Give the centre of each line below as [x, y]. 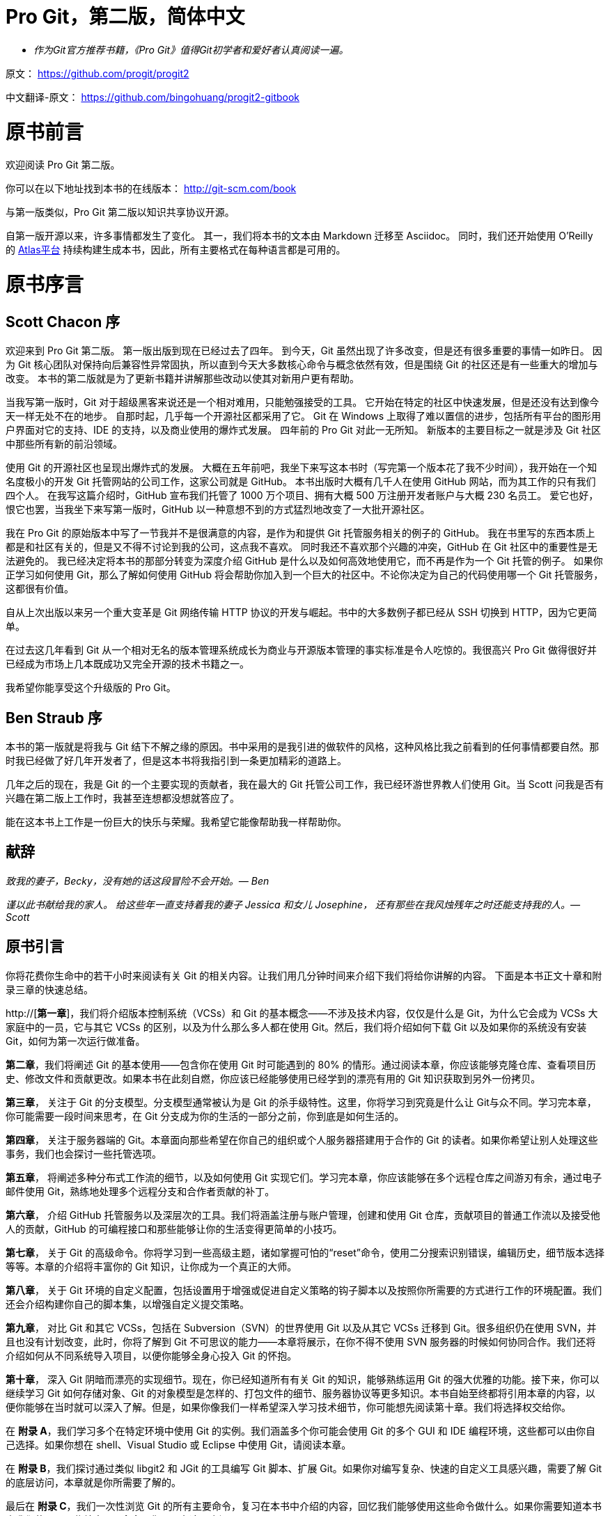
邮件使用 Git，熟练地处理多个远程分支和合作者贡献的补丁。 [140, 1191]
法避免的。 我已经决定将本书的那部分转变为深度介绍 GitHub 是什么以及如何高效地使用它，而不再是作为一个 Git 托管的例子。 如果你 [304, 561]
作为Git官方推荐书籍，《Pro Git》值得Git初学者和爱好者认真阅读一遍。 [191, 49]
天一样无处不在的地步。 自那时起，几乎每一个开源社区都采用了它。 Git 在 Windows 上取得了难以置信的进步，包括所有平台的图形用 [304, 416]
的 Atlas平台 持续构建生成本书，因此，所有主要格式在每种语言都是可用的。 [176, 250]
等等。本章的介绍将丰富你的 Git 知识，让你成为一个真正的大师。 [151, 1266]
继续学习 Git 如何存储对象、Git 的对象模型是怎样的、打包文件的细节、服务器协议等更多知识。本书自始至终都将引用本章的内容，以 [300, 1393]
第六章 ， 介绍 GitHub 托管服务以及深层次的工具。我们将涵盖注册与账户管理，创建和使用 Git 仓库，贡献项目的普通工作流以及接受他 [303, 1215]
